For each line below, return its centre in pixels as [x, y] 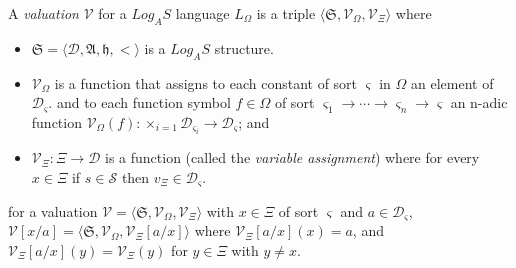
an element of [452, 82]
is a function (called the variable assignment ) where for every [292, 157]
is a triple [286, 13]
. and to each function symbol [139, 102]
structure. [244, 47]
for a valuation [53, 210]
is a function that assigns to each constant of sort [206, 82]
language [202, 13]
